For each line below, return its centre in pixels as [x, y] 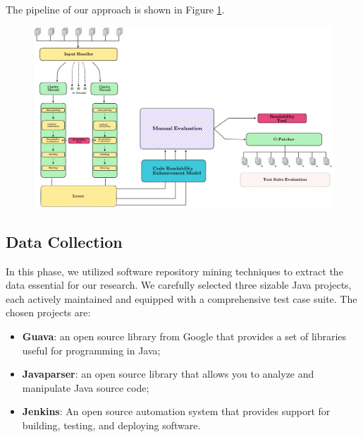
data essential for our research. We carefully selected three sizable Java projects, [179, 285]
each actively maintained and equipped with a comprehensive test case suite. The [181, 298]
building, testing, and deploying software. [111, 425]
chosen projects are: [48, 312]
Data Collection [64, 241]
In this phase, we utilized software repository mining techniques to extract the [174, 271]
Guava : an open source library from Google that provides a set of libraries [184, 336]
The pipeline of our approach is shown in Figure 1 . [115, 9]
